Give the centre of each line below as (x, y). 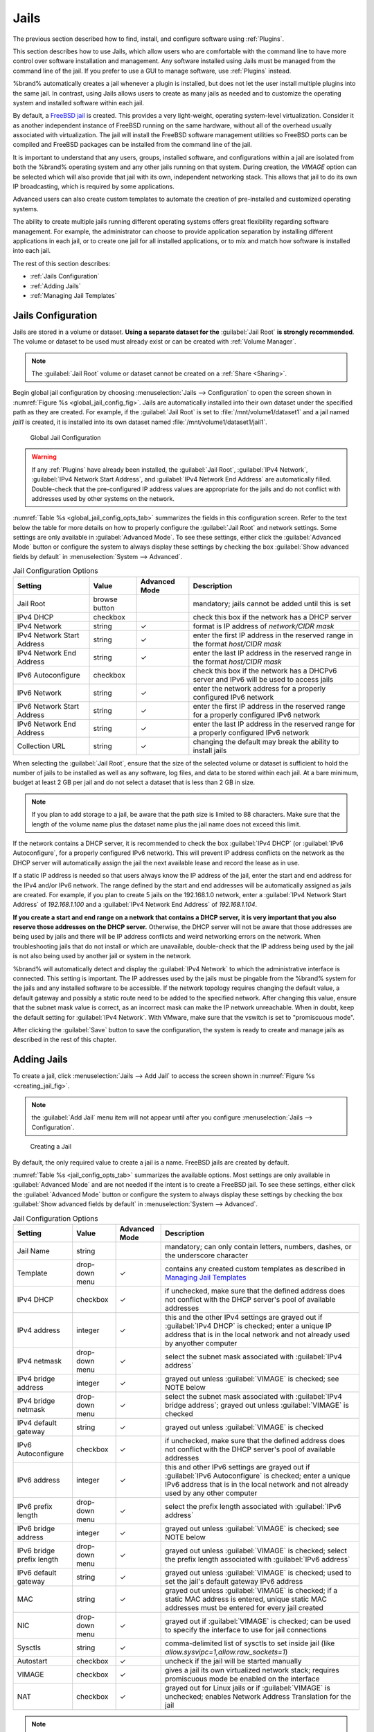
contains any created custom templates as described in (255, 1269)
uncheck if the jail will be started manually (233, 1661)
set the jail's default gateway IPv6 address (234, 1581)
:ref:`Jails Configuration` (65, 276)
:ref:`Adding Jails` (55, 286)
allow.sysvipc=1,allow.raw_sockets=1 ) (226, 1652)
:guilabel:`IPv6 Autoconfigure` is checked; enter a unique (258, 1476)
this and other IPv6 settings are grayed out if (238, 1467)
